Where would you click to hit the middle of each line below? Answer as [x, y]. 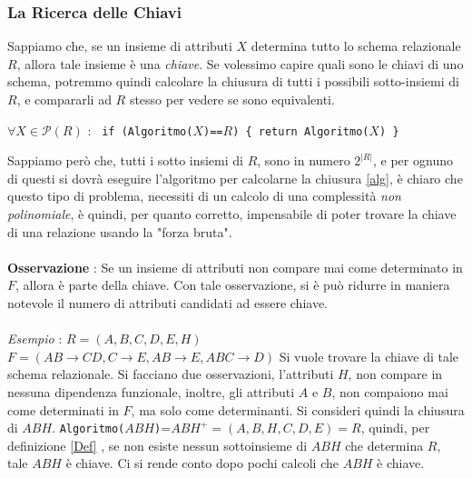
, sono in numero [304, 160]
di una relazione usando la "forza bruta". [120, 231]
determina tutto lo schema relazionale [356, 46]
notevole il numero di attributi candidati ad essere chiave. [167, 303]
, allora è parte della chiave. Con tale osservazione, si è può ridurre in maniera [233, 285]
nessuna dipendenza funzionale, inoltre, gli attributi [151, 391]
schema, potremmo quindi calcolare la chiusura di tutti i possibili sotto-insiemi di [233, 81]
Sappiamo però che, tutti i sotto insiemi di [125, 160]
